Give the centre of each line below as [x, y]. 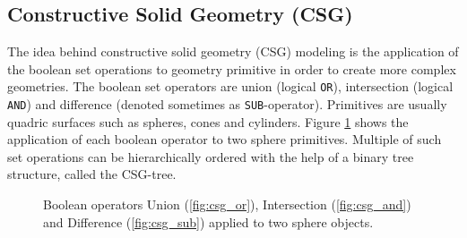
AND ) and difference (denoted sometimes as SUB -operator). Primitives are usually [227, 104]
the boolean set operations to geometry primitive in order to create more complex [232, 68]
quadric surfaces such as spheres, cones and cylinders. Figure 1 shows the [208, 121]
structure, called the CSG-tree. [92, 174]
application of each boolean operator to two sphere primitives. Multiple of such [225, 139]
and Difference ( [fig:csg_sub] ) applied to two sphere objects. [208, 221]
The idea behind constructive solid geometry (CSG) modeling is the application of [233, 51]
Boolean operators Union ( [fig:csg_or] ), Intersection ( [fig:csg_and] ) [227, 204]
